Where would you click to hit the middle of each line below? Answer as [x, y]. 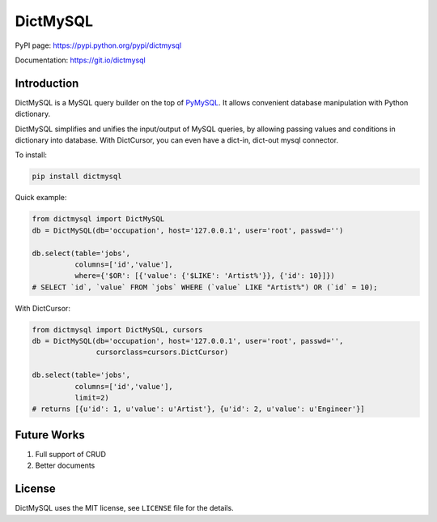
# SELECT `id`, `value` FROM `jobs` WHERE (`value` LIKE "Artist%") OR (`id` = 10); [205, 287]
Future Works [50, 435]
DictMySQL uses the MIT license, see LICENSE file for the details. [124, 508]
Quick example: [41, 198]
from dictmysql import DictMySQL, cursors [117, 329]
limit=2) [91, 398]
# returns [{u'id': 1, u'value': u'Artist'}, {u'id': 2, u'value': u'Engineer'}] [199, 409]
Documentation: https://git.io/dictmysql [80, 60]
